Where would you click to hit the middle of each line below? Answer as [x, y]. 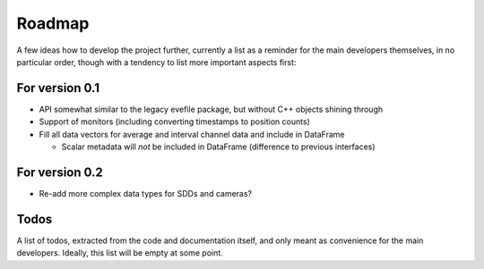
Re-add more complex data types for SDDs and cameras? [146, 193]
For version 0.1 [58, 88]
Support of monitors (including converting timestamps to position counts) [175, 122]
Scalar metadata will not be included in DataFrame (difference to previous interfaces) [218, 147]
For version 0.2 [60, 172]
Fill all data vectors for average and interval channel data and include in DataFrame [192, 134]
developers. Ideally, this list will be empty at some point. [120, 253]
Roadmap [53, 23]
